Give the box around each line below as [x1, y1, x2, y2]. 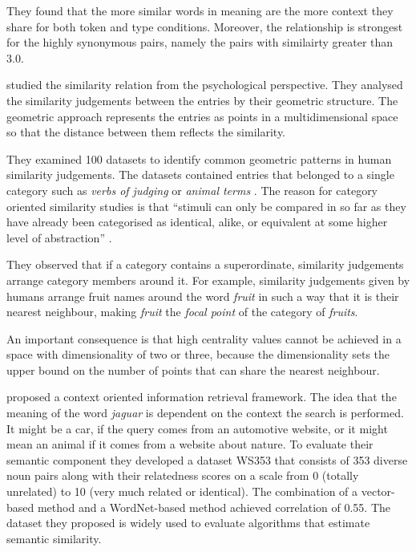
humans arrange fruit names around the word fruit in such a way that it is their [6, 287, 399, 304]
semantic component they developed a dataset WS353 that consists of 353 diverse [6, 451, 408, 468]
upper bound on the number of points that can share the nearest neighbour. [6, 361, 380, 378]
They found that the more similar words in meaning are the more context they [6, 2, 394, 18]
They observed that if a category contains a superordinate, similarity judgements [6, 256, 404, 273]
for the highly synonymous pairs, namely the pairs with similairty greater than [6, 34, 394, 51]
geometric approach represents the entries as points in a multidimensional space [6, 108, 398, 124]
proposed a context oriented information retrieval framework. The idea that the [6, 388, 397, 405]
